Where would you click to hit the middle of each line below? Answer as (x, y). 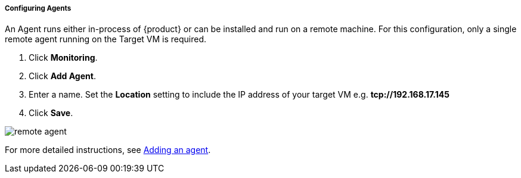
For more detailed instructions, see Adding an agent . (108, 150)
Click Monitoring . (63, 58)
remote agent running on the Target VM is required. (106, 39)
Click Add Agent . (62, 76)
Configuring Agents (38, 8)
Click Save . (51, 113)
